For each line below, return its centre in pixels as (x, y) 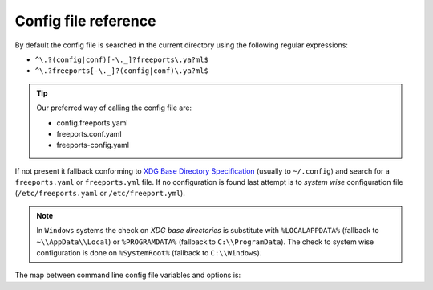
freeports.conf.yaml (89, 133)
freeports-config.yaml (93, 145)
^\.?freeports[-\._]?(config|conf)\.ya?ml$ (121, 71)
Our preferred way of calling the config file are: (114, 108)
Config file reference (85, 21)
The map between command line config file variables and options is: (128, 275)
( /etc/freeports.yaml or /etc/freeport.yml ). (100, 194)
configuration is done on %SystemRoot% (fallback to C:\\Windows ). (149, 253)
